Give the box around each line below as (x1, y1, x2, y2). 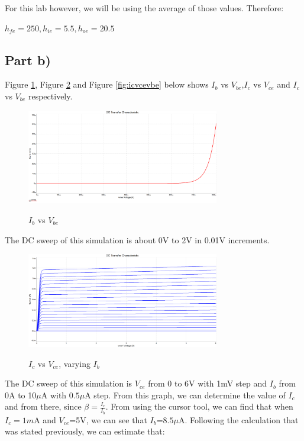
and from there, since (5, 400, 82, 413)
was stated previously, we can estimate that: (5, 425, 165, 437)
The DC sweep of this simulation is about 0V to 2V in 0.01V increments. (5, 233, 270, 246)
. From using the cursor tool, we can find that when (105, 400, 293, 413)
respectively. (28, 89, 73, 102)
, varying (59, 357, 90, 369)
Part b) (5, 50, 51, 69)
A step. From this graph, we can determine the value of (85, 388, 286, 401)
